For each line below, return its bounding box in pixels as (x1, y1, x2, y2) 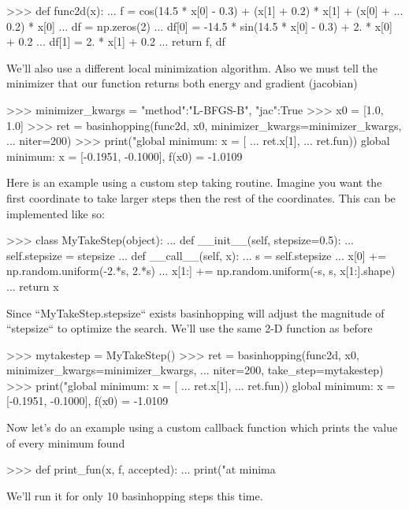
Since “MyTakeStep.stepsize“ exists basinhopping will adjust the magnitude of (6, 304, 385, 321)
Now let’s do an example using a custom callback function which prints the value (6, 419, 398, 436)
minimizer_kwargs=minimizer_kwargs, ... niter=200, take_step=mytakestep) (6, 362, 384, 378)
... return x (6, 277, 59, 294)
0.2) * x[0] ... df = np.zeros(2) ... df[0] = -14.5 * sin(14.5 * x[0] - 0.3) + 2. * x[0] (6, 17, 392, 34)
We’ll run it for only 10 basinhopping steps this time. (6, 487, 263, 503)
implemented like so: (6, 205, 105, 221)
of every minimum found (6, 434, 125, 451)
